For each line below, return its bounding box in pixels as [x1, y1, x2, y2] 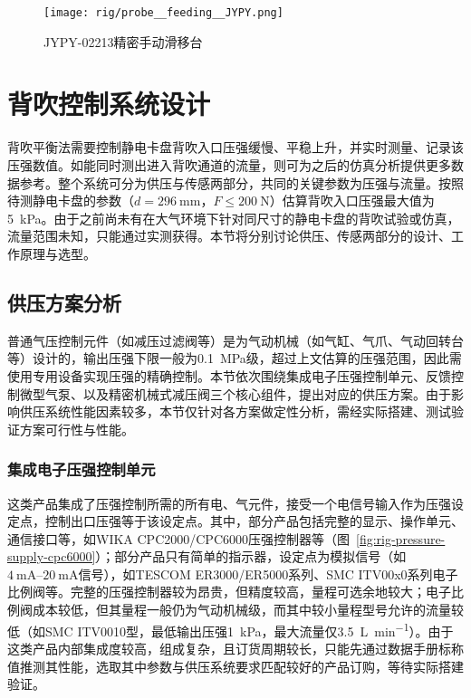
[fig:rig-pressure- [356, 529, 446, 548]
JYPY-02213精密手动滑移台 [43, 32, 203, 51]
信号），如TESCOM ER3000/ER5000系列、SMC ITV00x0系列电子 [78, 564, 458, 583]
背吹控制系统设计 [7, 85, 211, 122]
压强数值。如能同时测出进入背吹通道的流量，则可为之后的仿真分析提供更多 [7, 155, 451, 174]
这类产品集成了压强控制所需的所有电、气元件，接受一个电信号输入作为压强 [7, 493, 451, 512]
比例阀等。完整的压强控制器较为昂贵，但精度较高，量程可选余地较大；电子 [7, 582, 451, 601]
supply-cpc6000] [7, 547, 96, 566]
